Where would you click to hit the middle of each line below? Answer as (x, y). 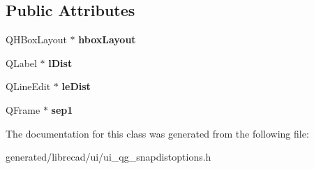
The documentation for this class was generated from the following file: (157, 133)
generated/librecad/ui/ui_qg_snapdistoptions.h (109, 157)
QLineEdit (28, 86)
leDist (76, 86)
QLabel (21, 63)
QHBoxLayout (36, 39)
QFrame (23, 109)
